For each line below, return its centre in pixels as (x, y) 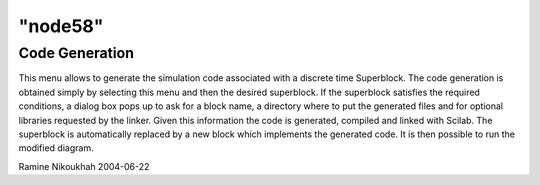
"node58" (61, 26)
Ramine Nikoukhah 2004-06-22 (84, 166)
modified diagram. (56, 148)
